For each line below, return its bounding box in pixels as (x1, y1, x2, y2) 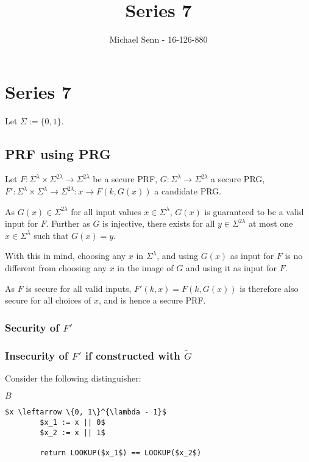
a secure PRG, (211, 172, 265, 185)
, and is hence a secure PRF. (99, 294, 206, 307)
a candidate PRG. (154, 185, 222, 197)
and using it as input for (185, 261, 277, 274)
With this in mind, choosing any (5, 249, 126, 262)
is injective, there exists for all (102, 217, 215, 230)
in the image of (117, 261, 174, 274)
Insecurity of (5, 347, 68, 363)
